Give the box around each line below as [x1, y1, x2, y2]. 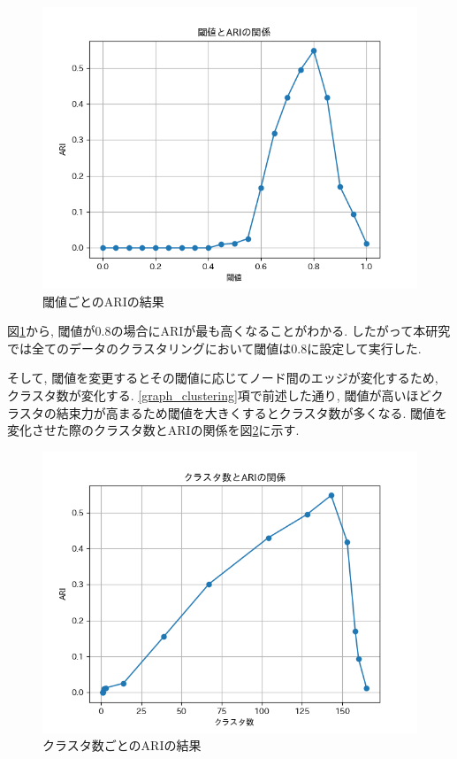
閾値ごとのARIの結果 [42, 291, 164, 310]
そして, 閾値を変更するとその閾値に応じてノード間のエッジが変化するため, [7, 368, 438, 387]
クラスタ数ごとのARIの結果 [42, 736, 202, 755]
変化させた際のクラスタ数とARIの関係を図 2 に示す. [7, 421, 300, 439]
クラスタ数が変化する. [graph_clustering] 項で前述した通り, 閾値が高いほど [7, 385, 431, 404]
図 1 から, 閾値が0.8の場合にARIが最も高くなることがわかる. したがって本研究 [7, 321, 451, 340]
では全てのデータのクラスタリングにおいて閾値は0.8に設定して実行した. [7, 338, 422, 357]
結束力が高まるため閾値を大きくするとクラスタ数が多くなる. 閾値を [56, 403, 447, 422]
